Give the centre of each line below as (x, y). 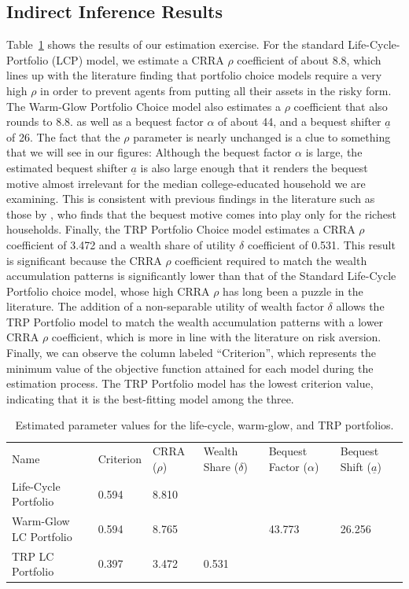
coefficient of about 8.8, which (309, 59)
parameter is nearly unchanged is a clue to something (262, 136)
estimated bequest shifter (67, 167)
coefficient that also (341, 106)
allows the (360, 306)
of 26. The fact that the (63, 136)
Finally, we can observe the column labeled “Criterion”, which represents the (191, 353)
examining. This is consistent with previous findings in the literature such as (191, 199)
